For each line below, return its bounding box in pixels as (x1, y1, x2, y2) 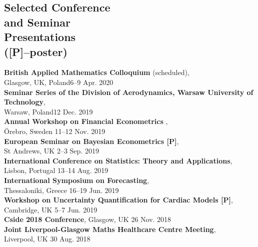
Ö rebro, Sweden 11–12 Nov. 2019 (4, 125, 105, 136)
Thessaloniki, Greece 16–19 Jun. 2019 (4, 184, 119, 195)
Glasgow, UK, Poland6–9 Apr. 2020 (4, 76, 113, 87)
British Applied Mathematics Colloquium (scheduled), (4, 67, 189, 77)
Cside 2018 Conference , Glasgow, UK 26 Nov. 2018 (4, 214, 171, 224)
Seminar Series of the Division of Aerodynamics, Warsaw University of (4, 86, 253, 97)
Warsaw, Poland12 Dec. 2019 (4, 106, 93, 116)
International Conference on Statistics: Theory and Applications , (4, 155, 232, 165)
